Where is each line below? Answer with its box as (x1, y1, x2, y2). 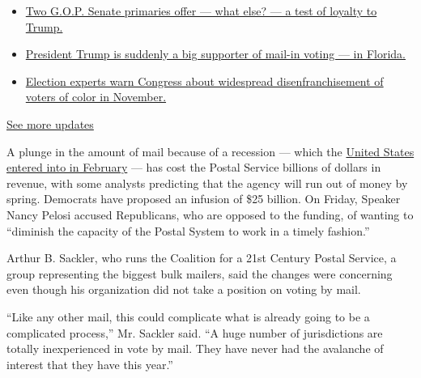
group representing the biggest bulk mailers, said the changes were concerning (6, 265, 393, 282)
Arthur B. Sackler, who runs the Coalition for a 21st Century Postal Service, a (6, 249, 397, 266)
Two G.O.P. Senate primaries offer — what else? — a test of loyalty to (25, 2, 377, 19)
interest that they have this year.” (6, 355, 173, 372)
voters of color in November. (25, 88, 167, 105)
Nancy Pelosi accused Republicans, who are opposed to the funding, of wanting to (6, 206, 414, 223)
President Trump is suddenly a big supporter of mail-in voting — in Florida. (25, 45, 406, 62)
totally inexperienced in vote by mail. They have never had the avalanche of (6, 340, 384, 357)
